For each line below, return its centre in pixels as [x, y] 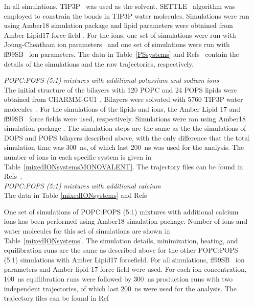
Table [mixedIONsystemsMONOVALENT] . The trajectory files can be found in [124, 166]
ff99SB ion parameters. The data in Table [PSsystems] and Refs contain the [122, 54]
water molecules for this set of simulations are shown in [87, 231]
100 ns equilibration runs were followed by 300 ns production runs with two [118, 279]
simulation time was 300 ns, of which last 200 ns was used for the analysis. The [124, 147]
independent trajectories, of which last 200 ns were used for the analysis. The [120, 288]
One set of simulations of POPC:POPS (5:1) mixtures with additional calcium [121, 211]
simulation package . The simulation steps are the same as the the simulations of [125, 128]
